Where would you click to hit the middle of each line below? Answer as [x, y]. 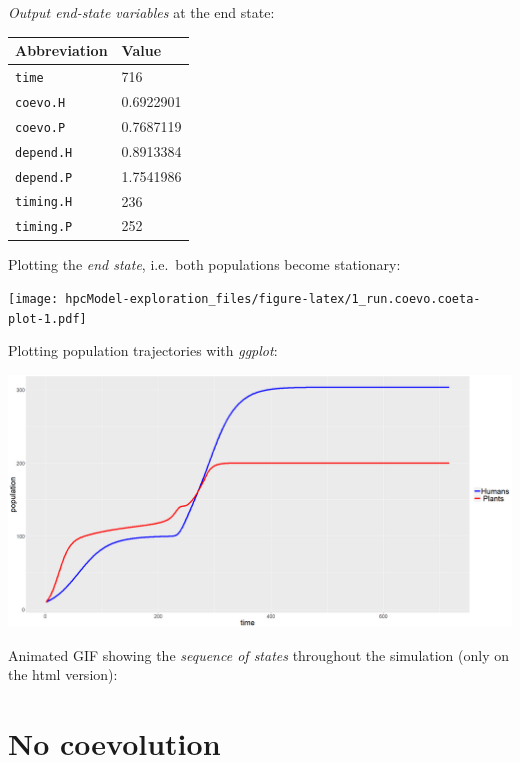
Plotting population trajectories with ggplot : [143, 350]
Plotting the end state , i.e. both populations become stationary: [204, 263]
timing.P [44, 227]
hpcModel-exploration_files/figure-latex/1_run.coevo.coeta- [273, 299]
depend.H [44, 152]
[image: [33, 299]
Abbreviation [61, 50]
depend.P [44, 177]
